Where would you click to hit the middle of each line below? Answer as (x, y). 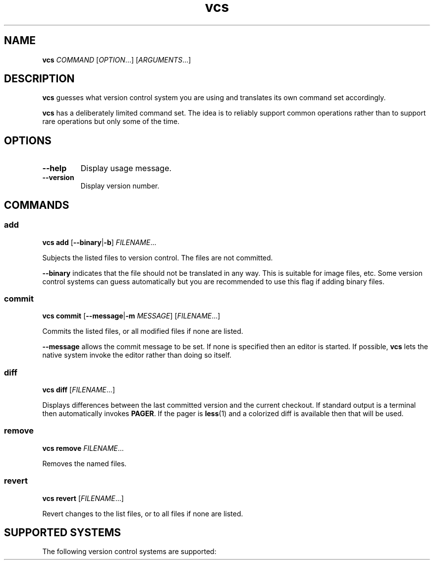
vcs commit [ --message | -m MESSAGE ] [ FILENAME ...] (131, 316)
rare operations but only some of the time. (111, 122)
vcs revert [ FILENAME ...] (83, 498)
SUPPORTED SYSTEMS (63, 532)
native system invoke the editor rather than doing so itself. (137, 355)
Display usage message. (126, 168)
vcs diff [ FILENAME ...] (79, 390)
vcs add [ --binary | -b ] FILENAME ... (99, 242)
